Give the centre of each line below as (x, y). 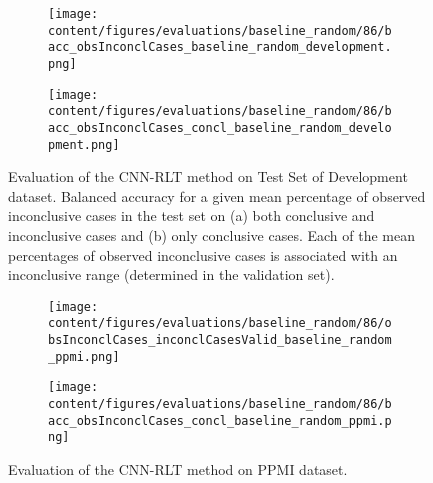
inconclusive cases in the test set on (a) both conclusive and (191, 215)
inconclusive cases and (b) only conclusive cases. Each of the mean (211, 235)
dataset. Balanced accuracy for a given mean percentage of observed (217, 195)
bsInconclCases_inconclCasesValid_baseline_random (220, 340)
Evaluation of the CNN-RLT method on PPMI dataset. (178, 469)
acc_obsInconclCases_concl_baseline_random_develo (220, 127)
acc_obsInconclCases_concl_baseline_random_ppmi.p (220, 420)
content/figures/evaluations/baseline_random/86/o (220, 323)
